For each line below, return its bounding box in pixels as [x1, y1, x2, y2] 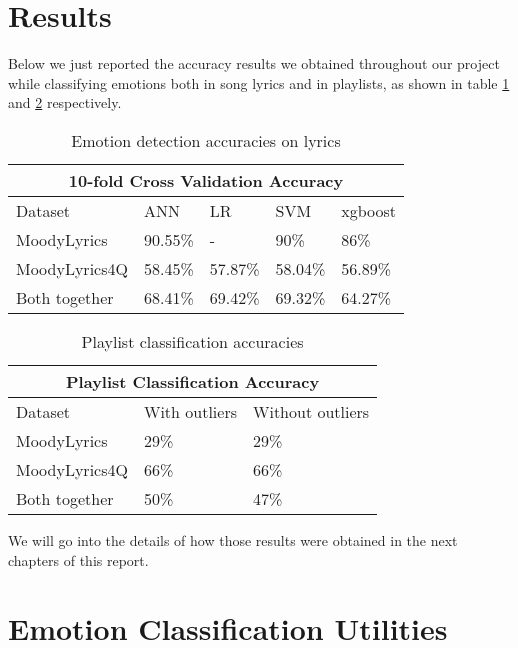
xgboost [341, 198, 397, 222]
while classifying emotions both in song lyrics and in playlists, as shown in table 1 [8, 72, 510, 93]
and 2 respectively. [8, 92, 122, 113]
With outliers [143, 399, 237, 423]
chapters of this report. [8, 549, 149, 570]
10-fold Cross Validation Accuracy [68, 168, 344, 192]
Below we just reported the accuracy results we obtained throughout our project [8, 53, 500, 74]
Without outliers [252, 399, 370, 423]
